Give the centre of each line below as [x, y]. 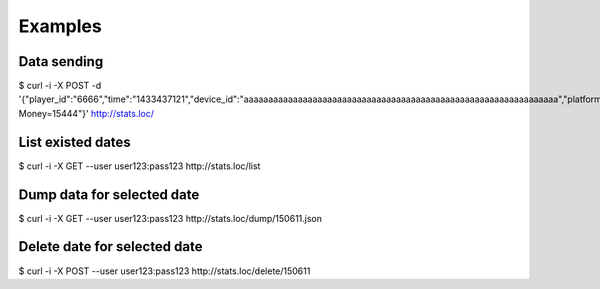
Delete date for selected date [111, 246]
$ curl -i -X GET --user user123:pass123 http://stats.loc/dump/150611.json [170, 218]
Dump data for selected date [109, 194]
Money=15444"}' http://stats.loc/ [86, 113]
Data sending [61, 61]
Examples [60, 26]
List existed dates [75, 141]
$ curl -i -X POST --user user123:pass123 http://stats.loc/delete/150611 [164, 271]
